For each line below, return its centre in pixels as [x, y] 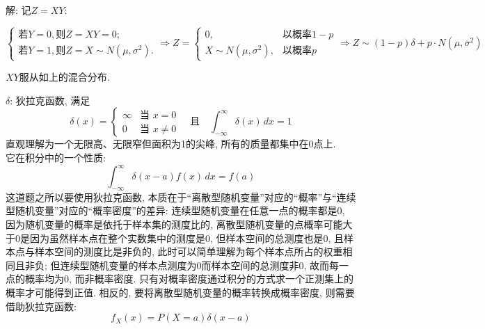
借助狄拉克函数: [41, 306]
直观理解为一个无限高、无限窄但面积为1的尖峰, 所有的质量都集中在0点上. [171, 144]
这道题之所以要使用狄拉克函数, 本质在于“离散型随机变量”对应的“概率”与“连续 [181, 196]
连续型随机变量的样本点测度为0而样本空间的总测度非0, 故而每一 [205, 265]
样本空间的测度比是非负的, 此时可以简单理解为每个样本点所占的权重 [189, 251]
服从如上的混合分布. [64, 77]
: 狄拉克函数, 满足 [50, 100]
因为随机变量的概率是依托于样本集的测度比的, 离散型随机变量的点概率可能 [174, 224]
